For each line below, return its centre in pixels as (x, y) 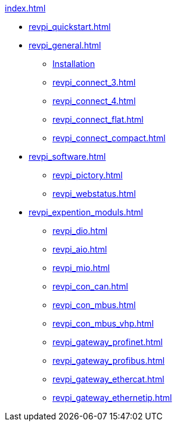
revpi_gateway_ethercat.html (108, 379)
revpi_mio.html (81, 268)
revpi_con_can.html (91, 286)
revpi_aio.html (80, 249)
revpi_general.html (65, 45)
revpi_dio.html (80, 231)
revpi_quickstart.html (70, 27)
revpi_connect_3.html (94, 82)
